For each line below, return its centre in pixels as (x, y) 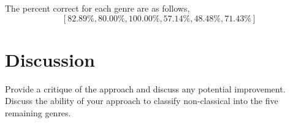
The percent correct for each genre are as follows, (97, 8)
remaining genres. (38, 112)
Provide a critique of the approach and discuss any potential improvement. (145, 88)
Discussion (50, 59)
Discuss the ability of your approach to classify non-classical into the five (142, 101)
